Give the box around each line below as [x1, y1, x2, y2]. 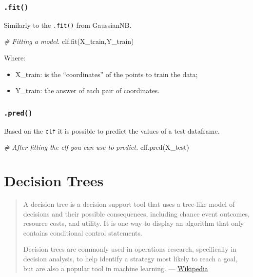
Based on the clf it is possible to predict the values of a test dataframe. [4, 125, 220, 136]
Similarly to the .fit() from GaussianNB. [4, 20, 132, 30]
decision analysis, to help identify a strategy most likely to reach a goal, [23, 253, 238, 263]
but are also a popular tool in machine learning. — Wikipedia [23, 263, 208, 273]
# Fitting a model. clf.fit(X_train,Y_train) [4, 36, 134, 46]
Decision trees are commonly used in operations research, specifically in [23, 244, 236, 254]
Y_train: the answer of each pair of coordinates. [15, 85, 160, 96]
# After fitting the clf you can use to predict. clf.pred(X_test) [4, 142, 189, 152]
